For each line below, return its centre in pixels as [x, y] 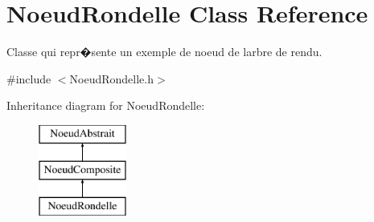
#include [29, 78]
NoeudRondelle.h [112, 78]
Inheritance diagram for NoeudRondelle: [106, 105]
